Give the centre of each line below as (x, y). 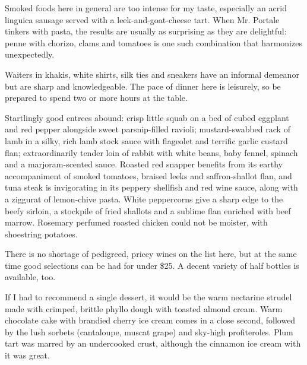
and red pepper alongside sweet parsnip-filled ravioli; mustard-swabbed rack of (148, 129)
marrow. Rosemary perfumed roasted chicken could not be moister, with (136, 222)
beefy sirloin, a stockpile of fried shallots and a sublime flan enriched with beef (148, 210)
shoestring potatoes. (41, 234)
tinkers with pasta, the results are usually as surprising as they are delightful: (146, 31)
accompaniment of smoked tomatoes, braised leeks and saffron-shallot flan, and (148, 175)
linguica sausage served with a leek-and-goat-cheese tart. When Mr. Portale (142, 19)
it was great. (27, 355)
